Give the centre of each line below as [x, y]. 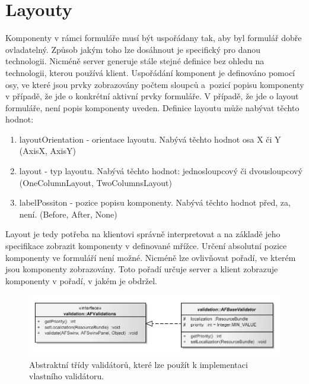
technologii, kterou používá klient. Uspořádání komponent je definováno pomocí [150, 72]
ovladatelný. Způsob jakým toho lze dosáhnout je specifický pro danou [133, 49]
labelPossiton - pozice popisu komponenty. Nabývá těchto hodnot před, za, [155, 202]
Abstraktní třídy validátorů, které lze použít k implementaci [138, 364]
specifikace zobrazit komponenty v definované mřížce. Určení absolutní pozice [146, 246]
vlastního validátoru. [67, 376]
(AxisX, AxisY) [47, 151]
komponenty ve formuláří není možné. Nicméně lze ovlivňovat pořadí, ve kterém [151, 257]
